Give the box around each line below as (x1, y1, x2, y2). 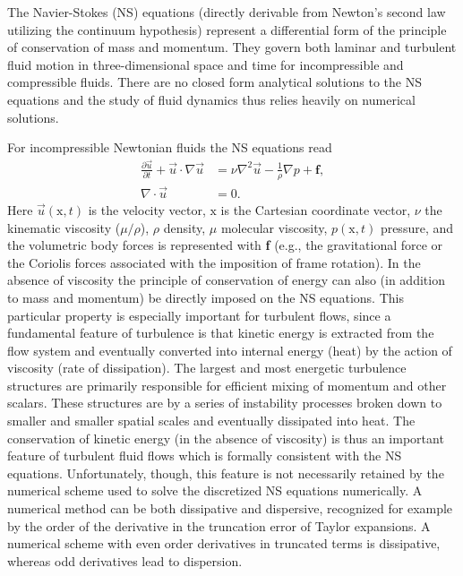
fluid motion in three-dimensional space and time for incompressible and (7, 55, 404, 73)
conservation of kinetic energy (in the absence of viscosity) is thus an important (7, 428, 444, 447)
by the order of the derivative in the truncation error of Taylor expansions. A (7, 516, 431, 535)
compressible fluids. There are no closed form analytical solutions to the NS (7, 73, 422, 91)
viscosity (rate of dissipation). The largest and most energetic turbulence (7, 358, 407, 377)
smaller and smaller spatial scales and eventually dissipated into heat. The (7, 411, 416, 430)
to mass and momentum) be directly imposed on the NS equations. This (7, 288, 404, 306)
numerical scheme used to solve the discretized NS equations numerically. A (7, 481, 423, 500)
